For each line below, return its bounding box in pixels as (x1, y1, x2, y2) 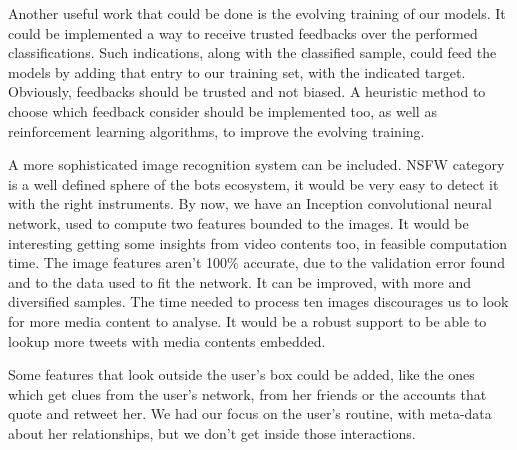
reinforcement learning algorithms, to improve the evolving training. (8, 120, 425, 141)
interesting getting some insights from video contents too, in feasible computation (8, 232, 508, 253)
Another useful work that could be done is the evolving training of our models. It (8, 3, 506, 23)
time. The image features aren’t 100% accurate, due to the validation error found (8, 252, 505, 273)
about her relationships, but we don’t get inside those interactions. (8, 422, 416, 443)
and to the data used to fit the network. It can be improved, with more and (8, 271, 471, 292)
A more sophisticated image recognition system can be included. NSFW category (8, 154, 505, 175)
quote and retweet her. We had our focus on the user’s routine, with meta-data (8, 403, 492, 424)
